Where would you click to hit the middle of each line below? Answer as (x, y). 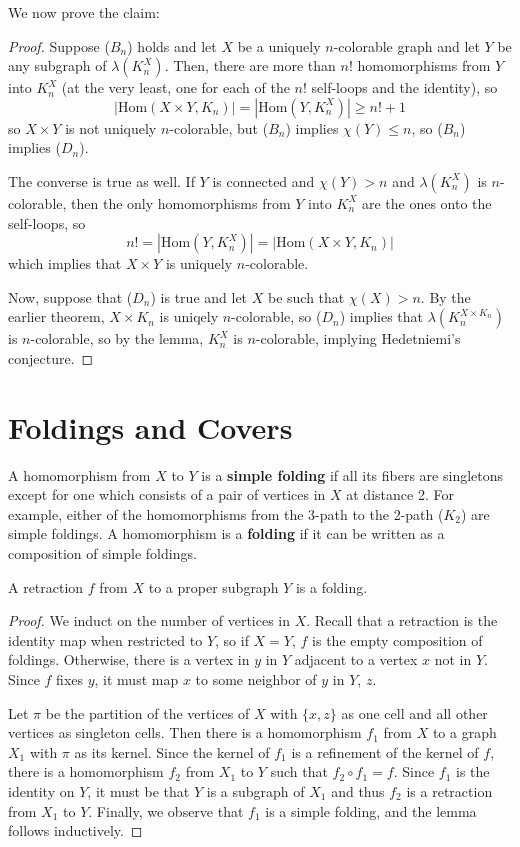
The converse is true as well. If (101, 180)
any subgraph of (57, 65)
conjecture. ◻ (51, 357)
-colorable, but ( (219, 127)
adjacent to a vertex (356, 659)
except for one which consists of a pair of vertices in (167, 494)
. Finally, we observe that (166, 810)
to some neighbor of (256, 679)
